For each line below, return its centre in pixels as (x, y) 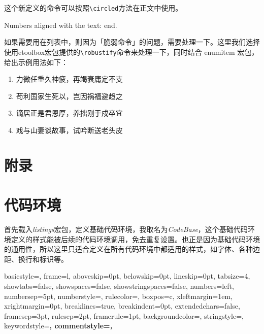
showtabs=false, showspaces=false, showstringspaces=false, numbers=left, (119, 286)
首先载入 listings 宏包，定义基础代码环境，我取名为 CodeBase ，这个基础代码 (126, 229)
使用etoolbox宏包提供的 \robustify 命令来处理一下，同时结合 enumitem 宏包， (131, 52)
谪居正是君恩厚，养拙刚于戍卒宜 (69, 113)
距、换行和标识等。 (36, 259)
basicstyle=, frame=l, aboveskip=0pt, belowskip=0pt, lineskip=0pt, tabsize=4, (127, 276)
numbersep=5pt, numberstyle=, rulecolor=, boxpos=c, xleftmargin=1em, (119, 296)
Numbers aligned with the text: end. (61, 25)
